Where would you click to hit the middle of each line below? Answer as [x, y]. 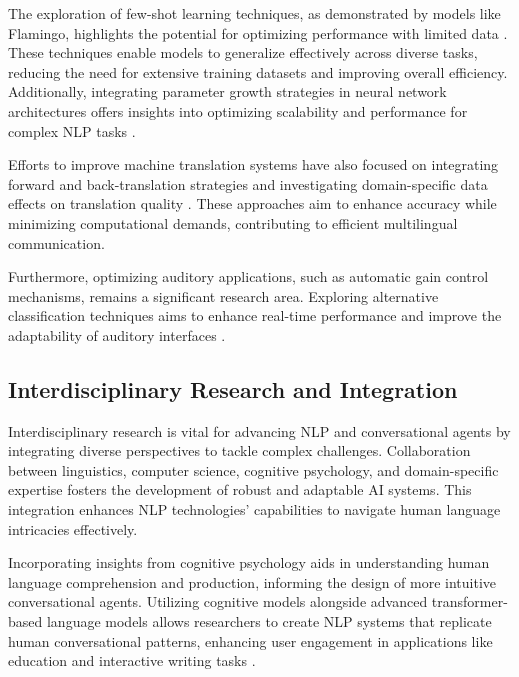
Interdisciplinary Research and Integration [233, 388]
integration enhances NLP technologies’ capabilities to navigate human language [254, 509]
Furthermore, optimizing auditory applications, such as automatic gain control [248, 276]
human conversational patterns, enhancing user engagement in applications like [250, 640]
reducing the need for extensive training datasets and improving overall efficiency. [258, 71]
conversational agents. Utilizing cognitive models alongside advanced [218, 601]
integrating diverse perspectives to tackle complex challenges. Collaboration [239, 450]
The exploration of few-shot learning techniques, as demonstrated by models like [254, 13]
